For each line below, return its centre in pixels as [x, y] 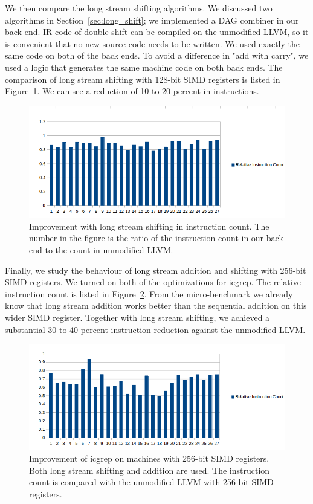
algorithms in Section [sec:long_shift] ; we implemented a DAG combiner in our [152, 20]
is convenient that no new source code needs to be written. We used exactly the [152, 43]
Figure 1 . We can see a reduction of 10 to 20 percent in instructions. [132, 91]
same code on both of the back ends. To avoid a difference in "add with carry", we [157, 55]
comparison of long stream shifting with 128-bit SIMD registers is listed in [143, 79]
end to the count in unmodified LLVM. [101, 249]
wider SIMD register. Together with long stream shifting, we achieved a [137, 317]
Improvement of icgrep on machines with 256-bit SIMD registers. [149, 458]
